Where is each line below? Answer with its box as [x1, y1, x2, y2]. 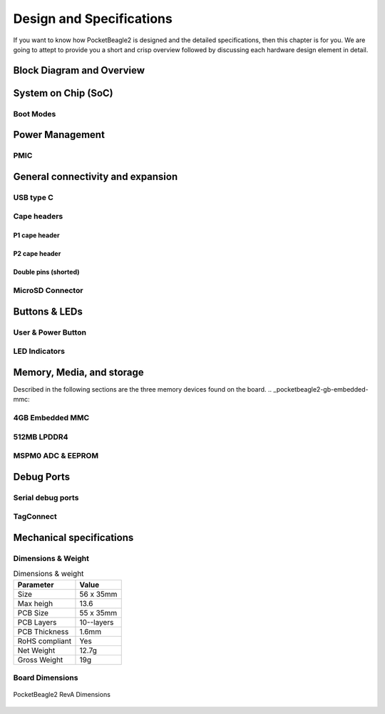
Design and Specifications [13, 11, 173, 26]
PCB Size [17, 608, 49, 618]
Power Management [13, 129, 105, 141]
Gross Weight [17, 655, 63, 665]
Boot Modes [13, 109, 56, 119]
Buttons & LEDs [13, 305, 83, 317]
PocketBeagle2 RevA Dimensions [13, 690, 111, 699]
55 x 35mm [79, 608, 118, 618]
